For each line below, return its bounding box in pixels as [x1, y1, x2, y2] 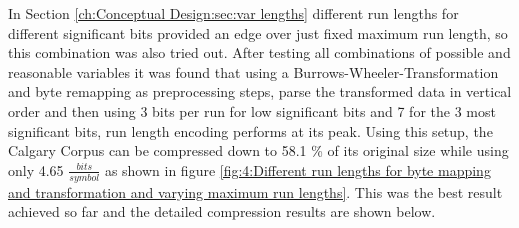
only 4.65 [8, 159, 64, 180]
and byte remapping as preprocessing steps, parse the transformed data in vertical [8, 81, 512, 102]
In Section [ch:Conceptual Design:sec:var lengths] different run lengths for [8, 3, 459, 23]
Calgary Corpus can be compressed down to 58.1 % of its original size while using [8, 140, 509, 161]
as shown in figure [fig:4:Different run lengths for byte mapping [104, 159, 491, 180]
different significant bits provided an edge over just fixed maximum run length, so [8, 22, 508, 43]
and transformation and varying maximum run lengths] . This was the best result [8, 181, 503, 202]
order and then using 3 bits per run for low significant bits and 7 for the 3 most [8, 100, 496, 121]
